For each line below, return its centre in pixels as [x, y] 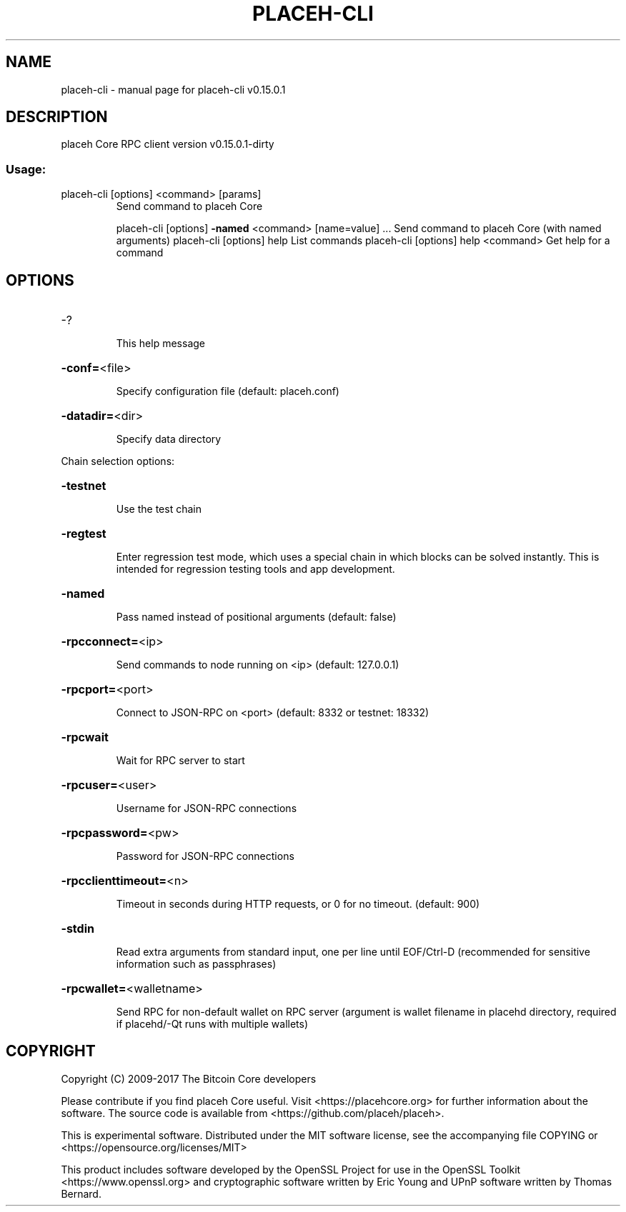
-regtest [84, 534]
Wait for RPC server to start [180, 761]
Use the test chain [159, 509]
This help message [160, 344]
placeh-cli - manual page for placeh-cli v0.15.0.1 [173, 89]
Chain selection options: [118, 461]
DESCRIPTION [57, 117]
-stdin [78, 929]
